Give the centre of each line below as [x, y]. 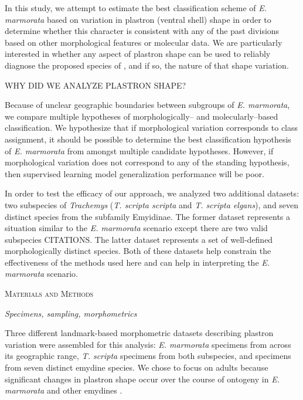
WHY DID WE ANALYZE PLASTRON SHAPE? [96, 85]
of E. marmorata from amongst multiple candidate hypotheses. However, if [139, 150]
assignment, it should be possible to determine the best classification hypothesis [148, 139]
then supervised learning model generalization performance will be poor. [135, 173]
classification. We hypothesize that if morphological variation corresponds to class [151, 128]
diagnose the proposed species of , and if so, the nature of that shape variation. [147, 65]
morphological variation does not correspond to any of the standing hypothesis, [147, 162]
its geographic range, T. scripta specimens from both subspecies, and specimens [148, 356]
